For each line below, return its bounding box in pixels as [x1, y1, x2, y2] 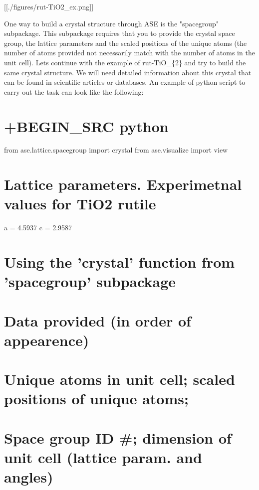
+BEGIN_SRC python [4, 116, 169, 136]
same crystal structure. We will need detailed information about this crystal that [4, 67, 252, 77]
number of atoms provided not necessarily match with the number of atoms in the [4, 47, 255, 58]
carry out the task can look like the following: [4, 86, 144, 97]
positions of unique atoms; [4, 388, 189, 409]
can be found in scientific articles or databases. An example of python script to [4, 77, 246, 87]
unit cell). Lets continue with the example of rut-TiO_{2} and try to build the [4, 57, 246, 67]
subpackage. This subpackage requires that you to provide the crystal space [4, 28, 235, 38]
